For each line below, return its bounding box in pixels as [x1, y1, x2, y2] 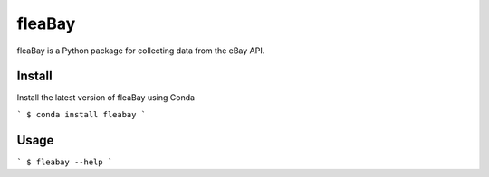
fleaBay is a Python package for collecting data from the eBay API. [16, 45, 265, 56]
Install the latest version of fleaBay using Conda [16, 92, 195, 103]
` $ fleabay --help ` [16, 156, 113, 167]
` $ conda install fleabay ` [16, 109, 147, 119]
